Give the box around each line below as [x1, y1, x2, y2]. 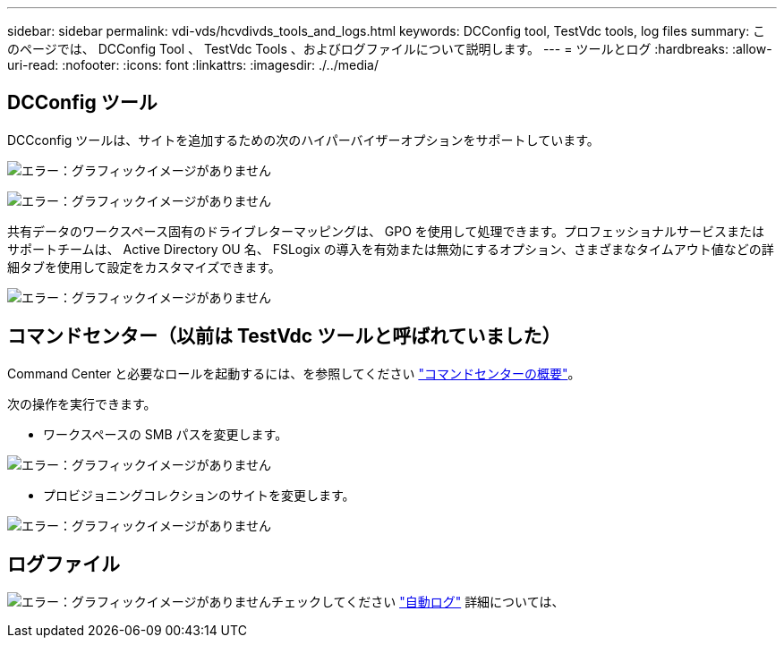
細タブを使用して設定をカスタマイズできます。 [7, 259, 281, 275]
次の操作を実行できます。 [7, 395, 157, 412]
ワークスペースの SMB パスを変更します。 [43, 426, 288, 442]
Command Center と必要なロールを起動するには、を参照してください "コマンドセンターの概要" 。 [7, 365, 581, 381]
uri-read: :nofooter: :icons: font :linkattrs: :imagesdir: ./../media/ [7, 57, 379, 72]
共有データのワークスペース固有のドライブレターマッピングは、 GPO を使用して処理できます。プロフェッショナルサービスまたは [7, 223, 765, 239]
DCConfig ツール [7, 91, 158, 115]
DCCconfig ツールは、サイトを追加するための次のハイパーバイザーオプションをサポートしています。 [7, 132, 600, 148]
